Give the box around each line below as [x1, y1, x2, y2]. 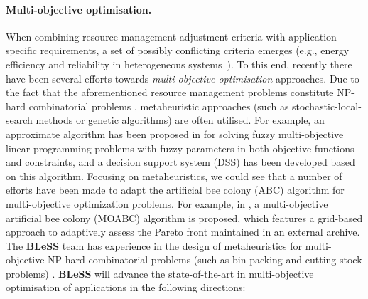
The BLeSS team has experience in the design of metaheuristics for [6, 238, 303, 253]
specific [6, 43, 38, 58]
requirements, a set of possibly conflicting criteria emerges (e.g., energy [40, 43, 350, 58]
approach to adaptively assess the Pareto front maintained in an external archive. [6, 224, 360, 239]
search [6, 112, 33, 127]
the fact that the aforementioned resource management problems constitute [6, 85, 334, 100]
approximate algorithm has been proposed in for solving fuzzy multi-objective [6, 126, 344, 141]
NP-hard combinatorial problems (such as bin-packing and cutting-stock [48, 252, 362, 267]
